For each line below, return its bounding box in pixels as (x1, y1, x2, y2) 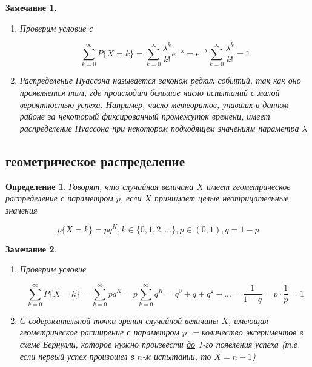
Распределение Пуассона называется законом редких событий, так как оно (19, 74, 301, 87)
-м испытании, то (142, 349, 211, 362)
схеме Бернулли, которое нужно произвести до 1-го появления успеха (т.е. (19, 338, 300, 351)
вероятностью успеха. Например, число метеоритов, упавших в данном (19, 98, 289, 110)
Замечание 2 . (5, 242, 57, 255)
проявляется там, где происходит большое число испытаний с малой (19, 86, 280, 99)
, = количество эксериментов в (186, 326, 304, 338)
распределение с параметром (5, 192, 113, 204)
